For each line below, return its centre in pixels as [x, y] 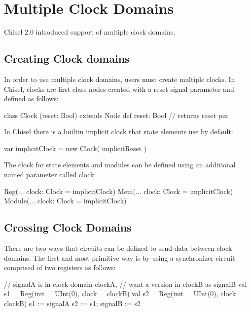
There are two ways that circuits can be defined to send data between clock [118, 248]
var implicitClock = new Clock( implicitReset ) [75, 148]
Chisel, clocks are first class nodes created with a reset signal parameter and [119, 89]
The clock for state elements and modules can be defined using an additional [120, 165]
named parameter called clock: [50, 175]
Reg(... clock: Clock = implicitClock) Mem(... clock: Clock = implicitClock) [119, 191]
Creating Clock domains [67, 58]
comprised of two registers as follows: [60, 267]
